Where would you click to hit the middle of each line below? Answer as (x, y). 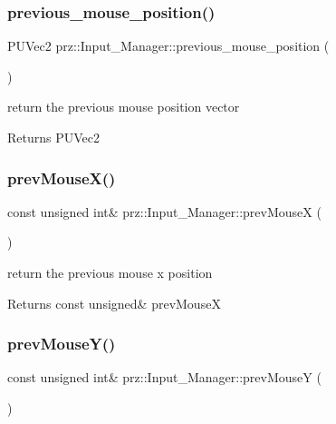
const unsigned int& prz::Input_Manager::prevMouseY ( (164, 377)
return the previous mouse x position (110, 272)
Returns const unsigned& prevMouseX (114, 303)
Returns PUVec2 (54, 137)
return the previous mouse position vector (124, 107)
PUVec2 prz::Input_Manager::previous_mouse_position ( (168, 46)
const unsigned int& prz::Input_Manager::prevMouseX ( (164, 211)
